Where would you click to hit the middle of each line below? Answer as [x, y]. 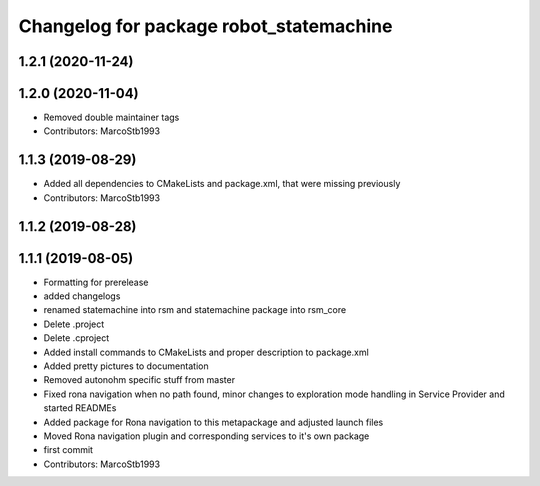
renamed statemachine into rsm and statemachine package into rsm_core [195, 310]
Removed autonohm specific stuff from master [139, 380]
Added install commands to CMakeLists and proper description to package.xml [206, 352]
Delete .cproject [76, 338]
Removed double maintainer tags [111, 117]
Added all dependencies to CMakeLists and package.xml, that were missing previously [222, 184]
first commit [68, 450]
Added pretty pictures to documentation [126, 366]
